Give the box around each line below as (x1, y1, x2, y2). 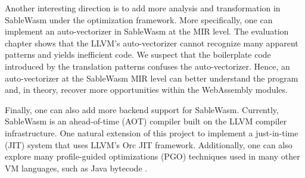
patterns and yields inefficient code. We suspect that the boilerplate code (5, 48, 271, 61)
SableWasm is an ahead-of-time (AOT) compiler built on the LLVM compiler (5, 115, 287, 127)
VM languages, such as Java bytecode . (5, 161, 148, 174)
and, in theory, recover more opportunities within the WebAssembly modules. (5, 83, 288, 96)
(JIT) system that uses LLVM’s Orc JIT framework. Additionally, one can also (5, 138, 292, 151)
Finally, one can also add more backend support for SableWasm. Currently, (5, 103, 279, 115)
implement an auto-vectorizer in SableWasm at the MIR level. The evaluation (5, 25, 289, 38)
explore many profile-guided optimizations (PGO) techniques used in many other (5, 150, 300, 163)
